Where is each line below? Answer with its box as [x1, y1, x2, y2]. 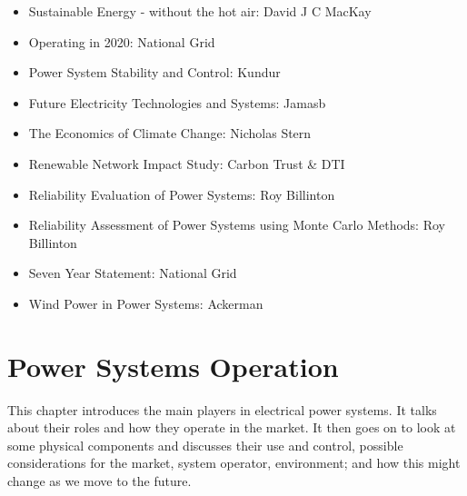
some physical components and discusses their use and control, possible [7, 435, 403, 454]
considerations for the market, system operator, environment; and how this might [7, 453, 461, 472]
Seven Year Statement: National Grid [28, 263, 237, 283]
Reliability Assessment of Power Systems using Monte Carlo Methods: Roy [28, 215, 445, 234]
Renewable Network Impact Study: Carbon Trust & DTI [28, 154, 345, 173]
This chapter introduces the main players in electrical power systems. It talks [7, 400, 437, 419]
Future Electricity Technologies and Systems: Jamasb [28, 93, 326, 112]
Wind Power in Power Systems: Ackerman [28, 293, 263, 312]
